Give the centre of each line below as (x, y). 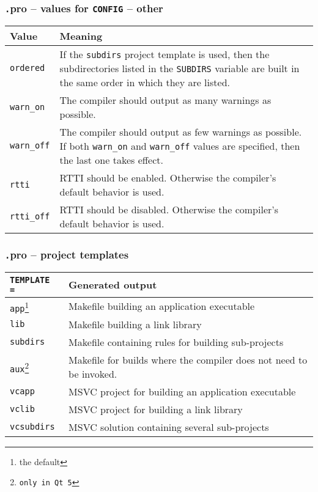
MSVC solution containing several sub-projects (169, 427)
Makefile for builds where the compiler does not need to (188, 359)
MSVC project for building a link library (156, 409)
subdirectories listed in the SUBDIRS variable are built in (179, 68)
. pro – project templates (67, 254)
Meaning (81, 35)
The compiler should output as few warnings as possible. (181, 131)
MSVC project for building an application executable (182, 391)
